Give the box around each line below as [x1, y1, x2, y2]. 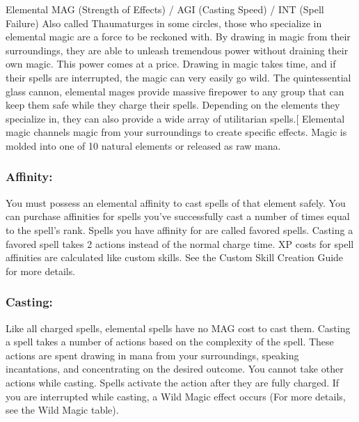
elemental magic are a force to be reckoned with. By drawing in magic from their [6, 29, 351, 44]
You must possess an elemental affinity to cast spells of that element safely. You [6, 195, 346, 210]
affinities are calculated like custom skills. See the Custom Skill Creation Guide [6, 250, 344, 265]
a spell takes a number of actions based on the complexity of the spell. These [6, 334, 334, 349]
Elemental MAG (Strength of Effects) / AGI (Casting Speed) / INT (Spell [6, 2, 324, 16]
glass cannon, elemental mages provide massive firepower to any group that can [6, 84, 344, 98]
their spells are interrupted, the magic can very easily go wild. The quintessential [6, 70, 351, 84]
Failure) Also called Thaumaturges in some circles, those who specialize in [6, 15, 322, 30]
